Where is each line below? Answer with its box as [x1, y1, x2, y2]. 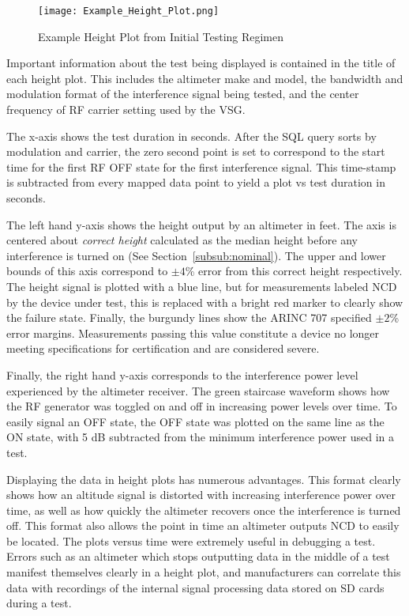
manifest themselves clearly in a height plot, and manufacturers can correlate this [6, 564, 401, 580]
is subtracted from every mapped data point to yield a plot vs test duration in [6, 174, 385, 191]
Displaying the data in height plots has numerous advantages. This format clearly [6, 471, 401, 487]
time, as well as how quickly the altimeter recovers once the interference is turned [6, 501, 401, 518]
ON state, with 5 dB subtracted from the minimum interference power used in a [6, 429, 394, 445]
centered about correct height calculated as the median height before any [6, 232, 358, 248]
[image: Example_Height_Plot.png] [38, 6, 220, 17]
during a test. [6, 595, 72, 611]
